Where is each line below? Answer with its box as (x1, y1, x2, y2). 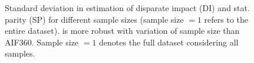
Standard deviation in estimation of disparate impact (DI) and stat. (5, 2, 250, 13)
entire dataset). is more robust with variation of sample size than (5, 24, 240, 37)
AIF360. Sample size (5, 36, 79, 48)
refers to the (204, 13, 249, 25)
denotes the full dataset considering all (99, 36, 239, 48)
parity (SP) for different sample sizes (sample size (5, 13, 184, 25)
